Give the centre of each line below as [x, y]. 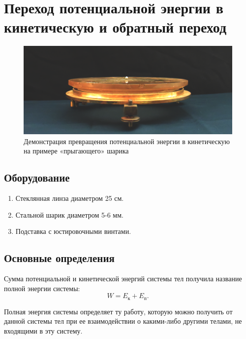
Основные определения [59, 258]
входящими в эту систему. [43, 330]
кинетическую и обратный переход [115, 27]
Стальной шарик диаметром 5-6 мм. [69, 214]
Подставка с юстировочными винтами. [73, 231]
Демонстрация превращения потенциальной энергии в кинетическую [127, 141]
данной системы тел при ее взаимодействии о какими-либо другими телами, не [123, 321]
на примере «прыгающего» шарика [76, 151]
